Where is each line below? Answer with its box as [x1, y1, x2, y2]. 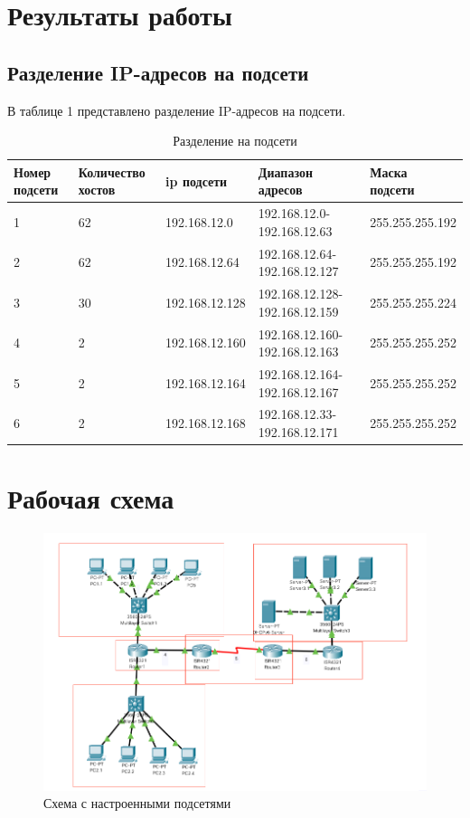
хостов [78, 180, 116, 199]
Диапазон [258, 162, 313, 181]
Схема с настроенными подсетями [43, 794, 231, 813]
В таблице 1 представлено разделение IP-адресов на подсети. [7, 100, 346, 119]
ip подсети [165, 171, 228, 190]
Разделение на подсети [173, 131, 297, 150]
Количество [78, 162, 146, 181]
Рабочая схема [7, 480, 174, 517]
